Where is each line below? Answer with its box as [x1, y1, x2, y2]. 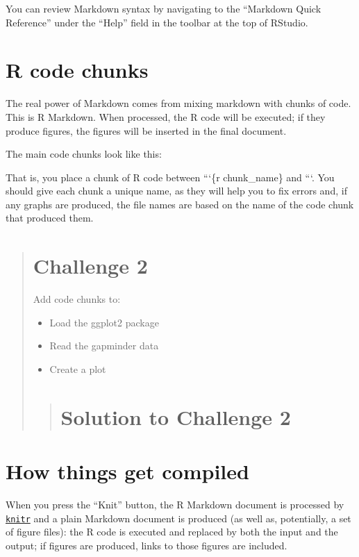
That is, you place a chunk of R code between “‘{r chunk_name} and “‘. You [6, 169, 335, 184]
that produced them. [6, 210, 94, 225]
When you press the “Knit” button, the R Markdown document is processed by [6, 497, 344, 512]
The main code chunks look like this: [6, 147, 162, 161]
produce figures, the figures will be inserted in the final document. [6, 123, 287, 138]
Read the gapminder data [49, 338, 159, 353]
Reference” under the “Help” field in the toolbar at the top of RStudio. [6, 15, 308, 29]
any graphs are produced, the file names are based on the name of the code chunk [6, 197, 354, 211]
